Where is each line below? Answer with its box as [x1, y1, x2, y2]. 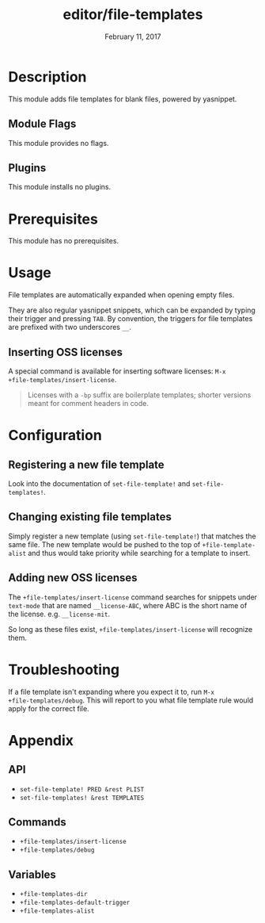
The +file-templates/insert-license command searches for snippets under [8, 592, 258, 602]
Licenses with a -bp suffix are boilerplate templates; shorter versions [27, 390, 252, 400]
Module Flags [8, 117, 77, 131]
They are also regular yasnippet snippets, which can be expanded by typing [8, 305, 256, 315]
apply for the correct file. [8, 703, 89, 713]
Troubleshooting [8, 661, 120, 679]
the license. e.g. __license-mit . [8, 609, 111, 619]
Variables [8, 867, 57, 881]
